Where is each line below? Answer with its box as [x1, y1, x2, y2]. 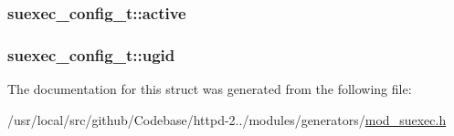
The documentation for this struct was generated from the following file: [7, 79, 412, 99]
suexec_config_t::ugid [7, 43, 175, 66]
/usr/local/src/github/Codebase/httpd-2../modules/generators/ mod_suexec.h [7, 110, 447, 129]
